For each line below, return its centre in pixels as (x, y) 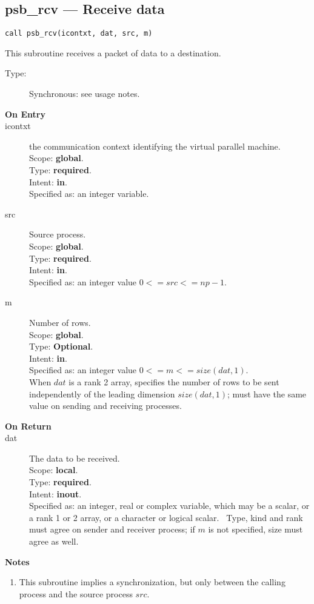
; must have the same (267, 393)
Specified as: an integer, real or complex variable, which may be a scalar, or (169, 506)
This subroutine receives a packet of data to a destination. (113, 52)
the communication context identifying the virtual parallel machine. (155, 146)
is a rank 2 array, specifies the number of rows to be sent (174, 381)
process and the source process (76, 593)
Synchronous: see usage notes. (85, 94)
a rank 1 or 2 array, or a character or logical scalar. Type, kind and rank (166, 517)
